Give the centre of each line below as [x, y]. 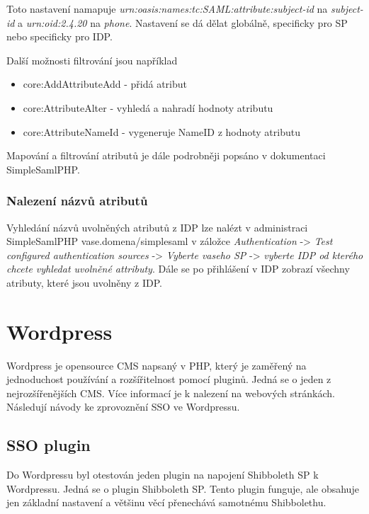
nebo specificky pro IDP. [59, 36]
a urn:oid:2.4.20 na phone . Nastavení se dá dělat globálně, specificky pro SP [183, 22]
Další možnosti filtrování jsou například [92, 60]
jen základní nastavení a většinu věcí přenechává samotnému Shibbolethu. [166, 502]
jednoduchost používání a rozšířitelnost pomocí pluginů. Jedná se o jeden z [169, 379]
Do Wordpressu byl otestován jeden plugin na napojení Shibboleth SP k [163, 475]
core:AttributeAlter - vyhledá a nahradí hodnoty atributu [148, 107]
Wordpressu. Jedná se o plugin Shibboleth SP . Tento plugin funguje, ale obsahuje [183, 488]
